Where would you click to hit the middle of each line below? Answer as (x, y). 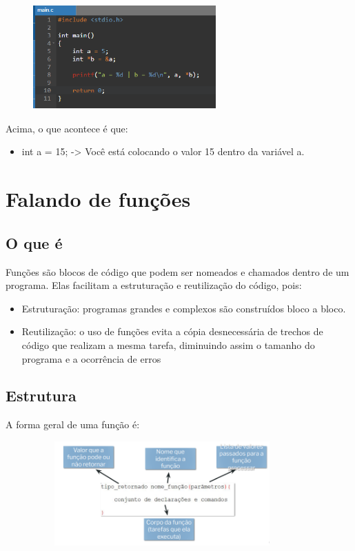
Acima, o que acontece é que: (67, 128)
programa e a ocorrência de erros (91, 358)
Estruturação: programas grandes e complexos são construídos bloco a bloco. (184, 308)
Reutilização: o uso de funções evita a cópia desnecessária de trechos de (172, 331)
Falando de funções (98, 199)
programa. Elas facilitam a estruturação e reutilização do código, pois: (154, 285)
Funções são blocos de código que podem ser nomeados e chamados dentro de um (177, 271)
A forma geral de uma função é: (73, 424)
